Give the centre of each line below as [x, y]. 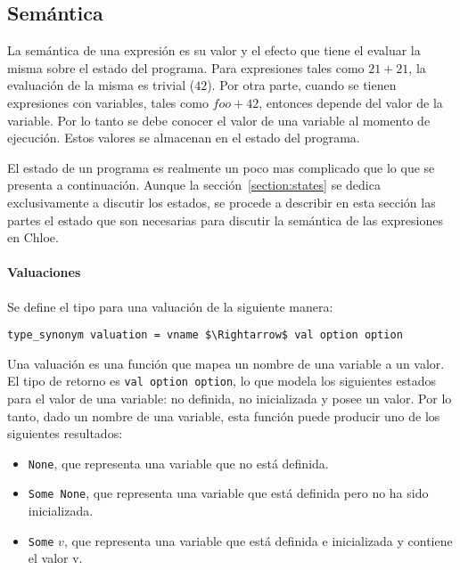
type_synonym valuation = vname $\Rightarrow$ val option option [205, 335]
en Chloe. [33, 237]
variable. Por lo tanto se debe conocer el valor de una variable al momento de [219, 120]
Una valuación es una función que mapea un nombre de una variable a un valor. [226, 363]
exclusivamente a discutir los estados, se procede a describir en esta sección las [222, 202]
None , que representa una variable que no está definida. [178, 463]
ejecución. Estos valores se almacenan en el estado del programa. [184, 138]
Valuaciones [44, 272]
